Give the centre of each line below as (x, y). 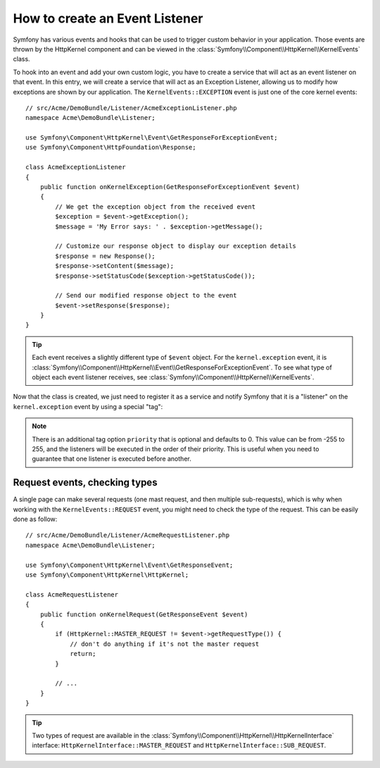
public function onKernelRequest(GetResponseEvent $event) (144, 614)
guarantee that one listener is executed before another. (112, 459)
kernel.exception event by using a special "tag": (88, 406)
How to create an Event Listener (108, 18)
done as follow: (35, 519)
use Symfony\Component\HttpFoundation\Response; (111, 147)
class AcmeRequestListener (72, 595)
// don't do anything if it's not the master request (165, 644)
